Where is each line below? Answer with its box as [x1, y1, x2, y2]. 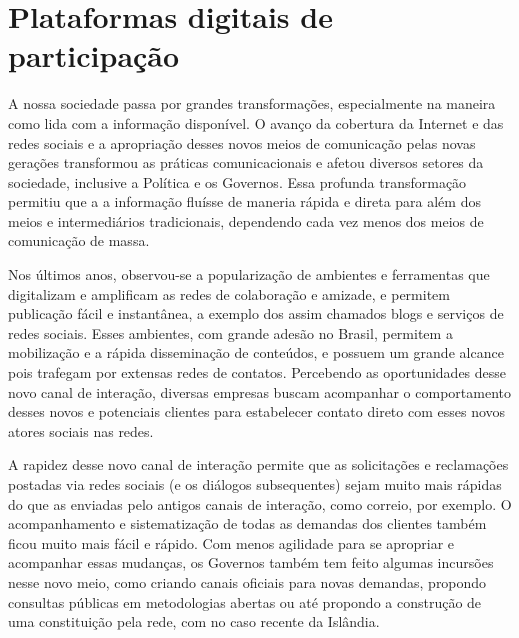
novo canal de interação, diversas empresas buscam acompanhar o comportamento [8, 381, 511, 402]
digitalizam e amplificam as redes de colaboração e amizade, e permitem [8, 283, 450, 304]
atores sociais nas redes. [8, 420, 154, 441]
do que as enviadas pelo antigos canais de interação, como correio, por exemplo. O [8, 493, 512, 514]
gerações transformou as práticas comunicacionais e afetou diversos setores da [8, 152, 484, 173]
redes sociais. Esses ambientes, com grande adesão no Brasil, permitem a [8, 322, 453, 343]
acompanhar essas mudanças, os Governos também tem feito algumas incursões [8, 552, 494, 573]
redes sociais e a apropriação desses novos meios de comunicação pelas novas [8, 132, 476, 153]
